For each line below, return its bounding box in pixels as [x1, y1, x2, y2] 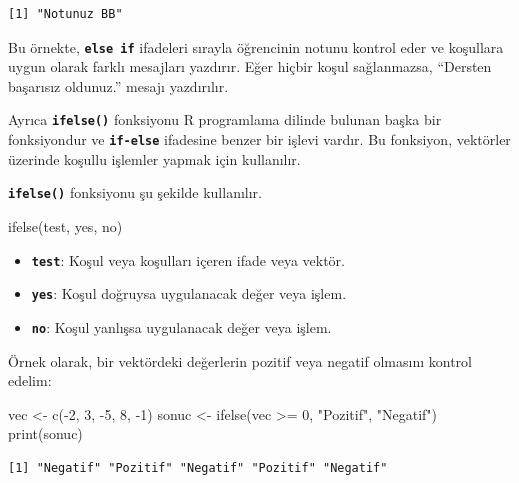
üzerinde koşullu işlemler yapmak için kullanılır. [8, 148, 301, 169]
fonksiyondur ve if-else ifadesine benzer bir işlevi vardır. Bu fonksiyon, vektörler [8, 129, 511, 150]
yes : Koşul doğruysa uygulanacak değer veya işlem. [31, 283, 347, 304]
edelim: [8, 370, 52, 391]
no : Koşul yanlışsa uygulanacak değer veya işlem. [31, 316, 332, 337]
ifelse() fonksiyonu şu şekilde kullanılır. [8, 182, 262, 203]
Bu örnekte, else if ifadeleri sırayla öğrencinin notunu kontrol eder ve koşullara [8, 36, 504, 57]
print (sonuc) [8, 423, 83, 444]
